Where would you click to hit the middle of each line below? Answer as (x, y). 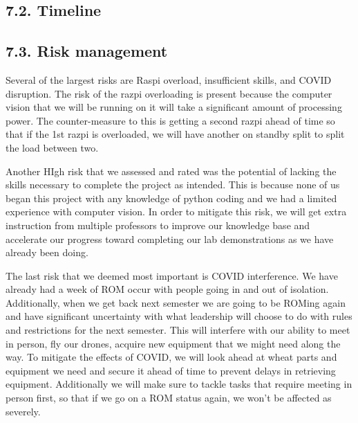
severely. (23, 411)
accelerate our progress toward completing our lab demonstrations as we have (170, 238)
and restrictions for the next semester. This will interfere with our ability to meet (178, 330)
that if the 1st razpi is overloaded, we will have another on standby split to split (175, 134)
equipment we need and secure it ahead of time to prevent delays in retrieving (171, 370)
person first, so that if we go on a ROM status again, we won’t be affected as (169, 398)
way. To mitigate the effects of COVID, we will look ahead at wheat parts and (171, 357)
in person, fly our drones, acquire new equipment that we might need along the (173, 343)
